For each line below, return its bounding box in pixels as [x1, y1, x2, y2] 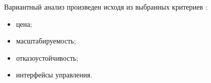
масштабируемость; [16, 35, 76, 46]
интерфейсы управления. [16, 69, 92, 80]
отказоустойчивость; [16, 52, 79, 63]
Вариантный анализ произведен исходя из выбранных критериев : [4, 2, 207, 12]
